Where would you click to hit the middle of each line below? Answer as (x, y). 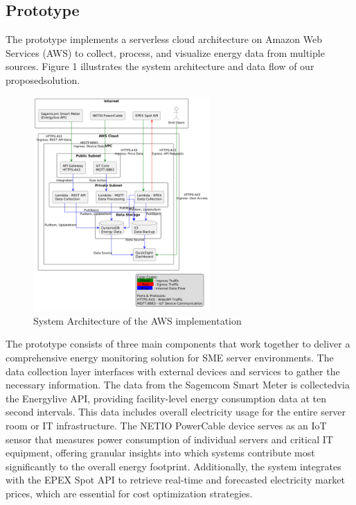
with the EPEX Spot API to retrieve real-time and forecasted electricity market (175, 480)
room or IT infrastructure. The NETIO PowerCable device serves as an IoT (166, 425)
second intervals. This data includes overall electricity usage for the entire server (176, 412)
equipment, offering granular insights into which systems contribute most (160, 453)
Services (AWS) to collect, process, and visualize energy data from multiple (165, 52)
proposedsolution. (43, 79)
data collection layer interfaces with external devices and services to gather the (173, 371)
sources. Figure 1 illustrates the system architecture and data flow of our (160, 66)
